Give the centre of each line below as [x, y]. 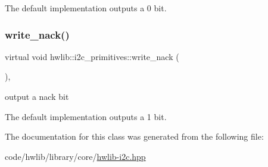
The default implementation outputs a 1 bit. [86, 116]
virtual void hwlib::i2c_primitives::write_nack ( [92, 56]
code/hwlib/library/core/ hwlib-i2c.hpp [75, 156]
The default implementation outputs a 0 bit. [86, 8]
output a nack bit [37, 96]
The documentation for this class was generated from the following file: [134, 136]
